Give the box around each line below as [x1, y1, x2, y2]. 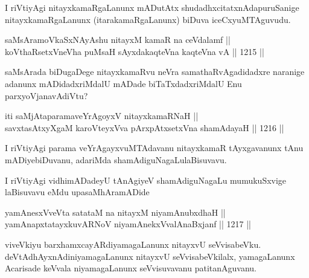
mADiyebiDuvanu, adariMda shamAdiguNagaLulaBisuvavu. [5, 153, 227, 166]
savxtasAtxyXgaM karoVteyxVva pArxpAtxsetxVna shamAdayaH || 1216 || [5, 121, 284, 134]
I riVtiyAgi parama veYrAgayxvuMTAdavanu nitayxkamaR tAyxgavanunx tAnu [5, 141, 304, 154]
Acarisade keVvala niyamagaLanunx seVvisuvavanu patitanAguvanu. [5, 262, 257, 274]
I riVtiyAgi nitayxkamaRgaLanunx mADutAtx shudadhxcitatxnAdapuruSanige [5, 1, 299, 13]
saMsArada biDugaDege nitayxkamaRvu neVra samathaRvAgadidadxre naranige [5, 65, 305, 78]
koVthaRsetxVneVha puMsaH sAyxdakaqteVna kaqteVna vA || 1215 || [5, 45, 264, 57]
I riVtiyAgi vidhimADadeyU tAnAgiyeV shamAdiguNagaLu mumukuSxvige [5, 173, 287, 186]
